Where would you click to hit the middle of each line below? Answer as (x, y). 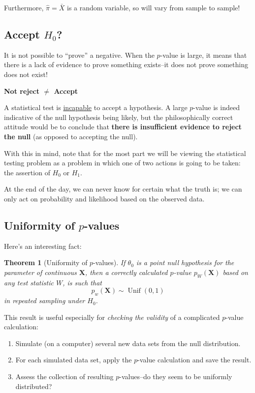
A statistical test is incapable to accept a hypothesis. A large (96, 107)
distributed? (34, 386)
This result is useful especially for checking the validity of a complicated (112, 317)
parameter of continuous (40, 272)
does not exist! (26, 74)
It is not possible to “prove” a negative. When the (79, 55)
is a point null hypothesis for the (185, 262)
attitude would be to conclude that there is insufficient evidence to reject (123, 127)
